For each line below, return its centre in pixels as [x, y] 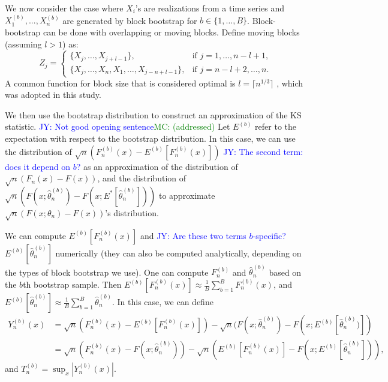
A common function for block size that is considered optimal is [120, 83]
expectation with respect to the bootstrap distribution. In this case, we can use [150, 138]
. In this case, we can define [163, 302]
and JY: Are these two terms [193, 235]
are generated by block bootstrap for [130, 20]
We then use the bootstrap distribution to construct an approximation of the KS [153, 114]
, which [290, 83]
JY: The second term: [263, 151]
